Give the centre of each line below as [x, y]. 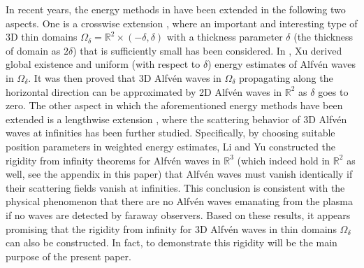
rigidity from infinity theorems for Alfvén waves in [113, 160]
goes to [333, 91]
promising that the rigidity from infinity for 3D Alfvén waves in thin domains [171, 228]
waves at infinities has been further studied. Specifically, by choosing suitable [170, 133]
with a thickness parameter [225, 37]
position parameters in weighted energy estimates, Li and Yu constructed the [171, 146]
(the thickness [323, 37]
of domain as [33, 50]
